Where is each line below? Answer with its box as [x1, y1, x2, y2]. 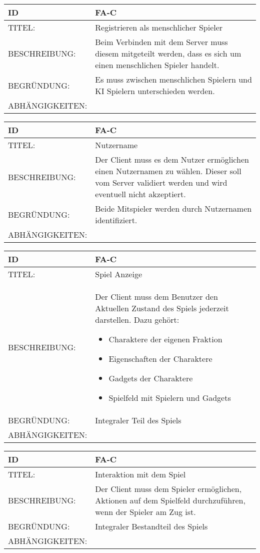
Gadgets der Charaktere [108, 372, 193, 384]
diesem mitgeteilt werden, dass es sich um [95, 48, 241, 59]
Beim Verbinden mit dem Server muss [95, 36, 228, 48]
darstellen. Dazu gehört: [95, 314, 179, 325]
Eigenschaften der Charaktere [108, 353, 212, 364]
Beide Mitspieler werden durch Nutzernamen [95, 203, 252, 214]
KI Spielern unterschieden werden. [95, 85, 215, 97]
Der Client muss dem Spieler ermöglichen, [95, 483, 242, 494]
